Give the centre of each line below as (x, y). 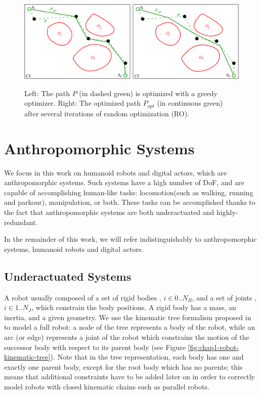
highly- (227, 212)
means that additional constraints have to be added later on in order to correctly (129, 377)
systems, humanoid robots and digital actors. (74, 249)
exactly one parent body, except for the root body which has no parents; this (123, 366)
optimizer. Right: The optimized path (83, 103)
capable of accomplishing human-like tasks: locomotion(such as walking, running (129, 192)
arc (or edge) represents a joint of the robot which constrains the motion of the (127, 337)
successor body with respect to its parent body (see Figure (95, 347)
